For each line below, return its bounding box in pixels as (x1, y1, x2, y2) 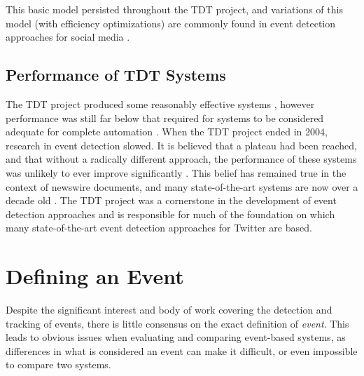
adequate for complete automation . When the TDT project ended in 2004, (6, 124, 328, 139)
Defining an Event (6, 262, 184, 290)
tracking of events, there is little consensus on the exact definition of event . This (6, 316, 349, 330)
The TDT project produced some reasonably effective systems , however (6, 96, 315, 111)
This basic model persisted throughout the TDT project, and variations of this (6, 2, 343, 16)
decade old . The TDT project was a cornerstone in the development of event (6, 193, 337, 208)
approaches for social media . (6, 29, 130, 44)
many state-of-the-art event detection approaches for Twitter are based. (6, 220, 312, 235)
